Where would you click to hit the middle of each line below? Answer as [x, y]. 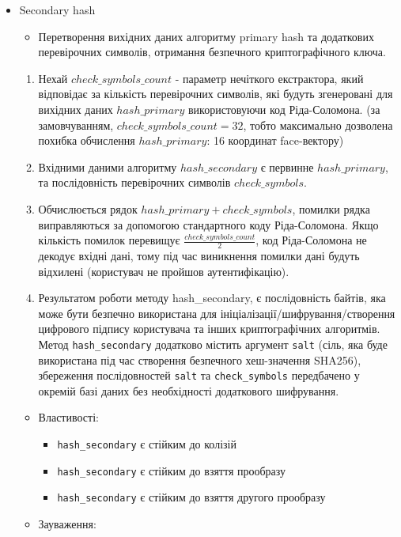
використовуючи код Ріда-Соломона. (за [284, 109]
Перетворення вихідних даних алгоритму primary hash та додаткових [206, 36]
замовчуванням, [76, 125]
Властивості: [68, 417]
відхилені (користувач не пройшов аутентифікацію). [164, 271]
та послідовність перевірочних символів [134, 182]
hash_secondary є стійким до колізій [147, 444]
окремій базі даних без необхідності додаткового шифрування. [189, 390]
